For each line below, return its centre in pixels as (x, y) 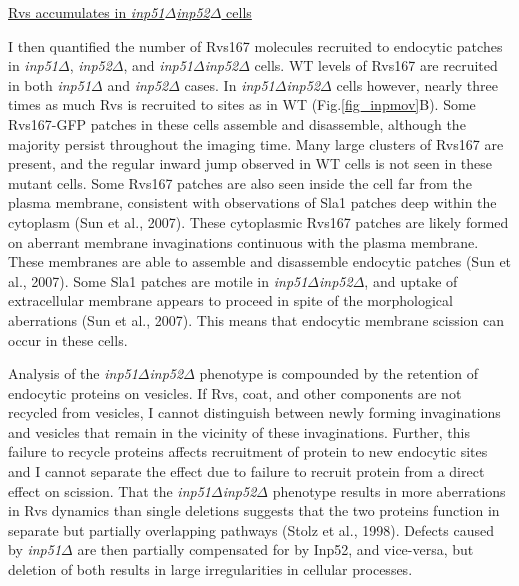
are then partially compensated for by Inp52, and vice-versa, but (275, 549)
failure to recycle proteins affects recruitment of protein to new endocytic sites (248, 451)
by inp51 (35, 549)
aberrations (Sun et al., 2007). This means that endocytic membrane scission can (256, 319)
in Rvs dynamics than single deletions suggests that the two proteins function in (254, 510)
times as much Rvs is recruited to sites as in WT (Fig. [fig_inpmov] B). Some (242, 104)
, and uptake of (411, 280)
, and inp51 (158, 65)
